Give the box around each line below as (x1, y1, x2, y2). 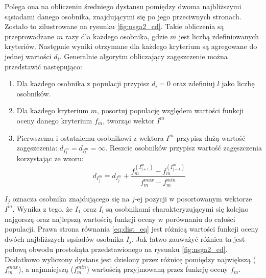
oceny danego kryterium (16, 115, 92, 125)
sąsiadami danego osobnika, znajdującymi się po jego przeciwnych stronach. (5, 11, 241, 21)
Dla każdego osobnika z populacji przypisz (16, 78, 150, 89)
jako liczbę (222, 78, 255, 89)
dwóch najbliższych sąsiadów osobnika (5, 233, 124, 244)
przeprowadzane (5, 31, 55, 41)
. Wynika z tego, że (12, 203, 72, 214)
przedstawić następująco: (5, 61, 82, 71)
